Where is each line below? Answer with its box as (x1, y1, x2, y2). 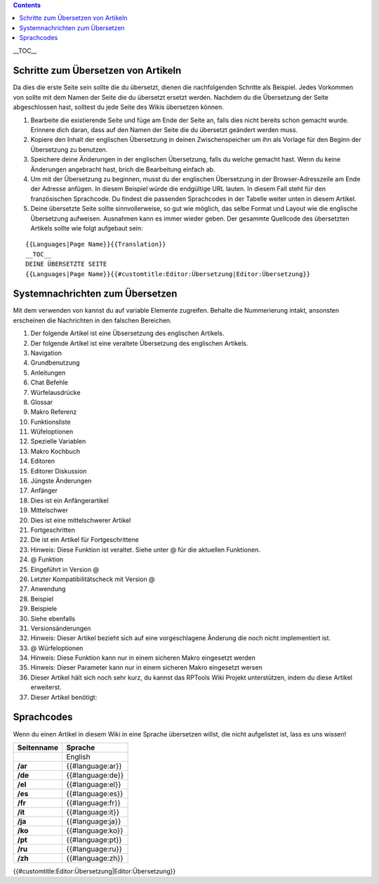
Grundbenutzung (30, 358, 80, 367)
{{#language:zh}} (66, 853, 124, 863)
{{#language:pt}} (66, 835, 122, 845)
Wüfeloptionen (30, 427, 74, 436)
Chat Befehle (30, 378, 68, 386)
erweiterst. (30, 683, 62, 691)
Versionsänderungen (30, 624, 91, 632)
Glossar (30, 398, 53, 406)
